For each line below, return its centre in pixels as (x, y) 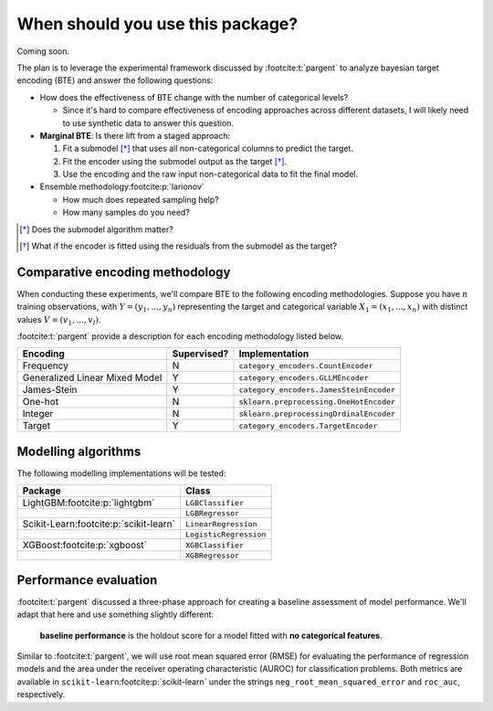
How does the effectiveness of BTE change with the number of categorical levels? (194, 97)
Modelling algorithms (79, 451)
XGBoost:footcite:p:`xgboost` (85, 546)
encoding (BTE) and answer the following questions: (115, 80)
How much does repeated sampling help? (141, 199)
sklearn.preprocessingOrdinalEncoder (317, 414)
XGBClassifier (215, 545)
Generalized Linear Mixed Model (92, 377)
